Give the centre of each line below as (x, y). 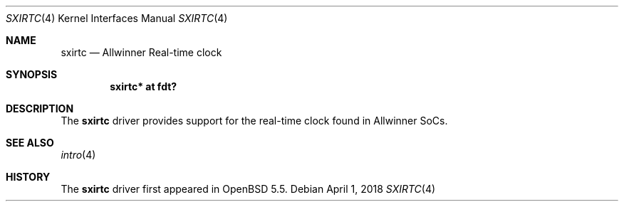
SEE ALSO (30, 143)
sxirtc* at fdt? (144, 86)
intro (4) (78, 155)
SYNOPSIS (32, 74)
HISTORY (28, 177)
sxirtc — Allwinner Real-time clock (141, 52)
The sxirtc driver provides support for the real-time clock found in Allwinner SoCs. (254, 121)
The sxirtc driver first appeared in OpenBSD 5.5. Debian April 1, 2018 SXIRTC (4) (248, 189)
